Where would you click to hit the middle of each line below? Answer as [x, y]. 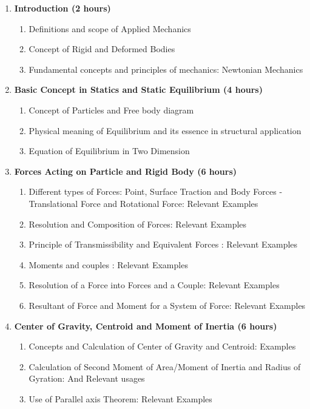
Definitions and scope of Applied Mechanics [110, 28]
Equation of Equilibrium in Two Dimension [109, 151]
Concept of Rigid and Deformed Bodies [102, 49]
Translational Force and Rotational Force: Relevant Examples [143, 203]
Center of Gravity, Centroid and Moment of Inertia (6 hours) [146, 326]
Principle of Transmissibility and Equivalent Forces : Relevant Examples [163, 244]
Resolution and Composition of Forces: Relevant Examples [138, 224]
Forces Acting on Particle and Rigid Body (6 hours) [126, 171]
